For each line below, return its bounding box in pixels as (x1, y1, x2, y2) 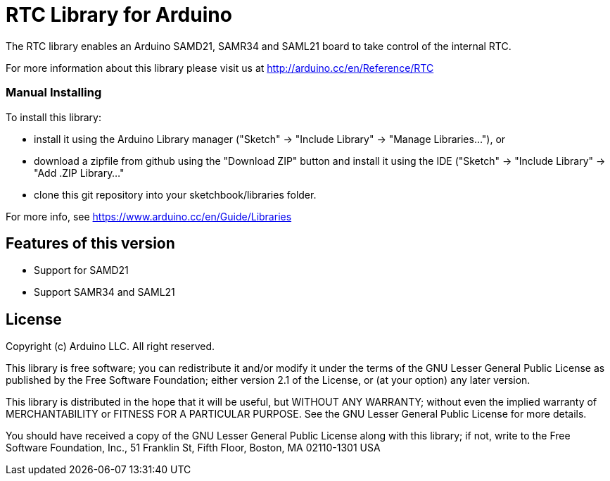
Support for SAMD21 (34, 264, 129, 277)
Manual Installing (6, 85, 102, 100)
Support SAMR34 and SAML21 (34, 286, 175, 299)
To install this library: (6, 111, 102, 123)
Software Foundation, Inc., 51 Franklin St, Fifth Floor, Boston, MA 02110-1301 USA (6, 442, 381, 454)
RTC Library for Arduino (6, 3, 232, 27)
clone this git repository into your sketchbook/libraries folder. (34, 188, 317, 201)
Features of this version (6, 234, 175, 252)
